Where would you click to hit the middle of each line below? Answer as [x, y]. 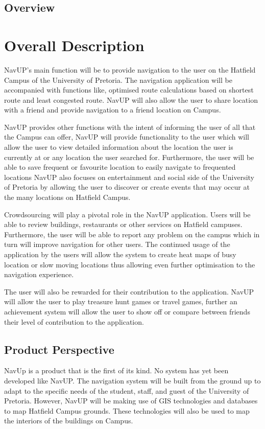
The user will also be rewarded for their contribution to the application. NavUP [129, 291]
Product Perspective [59, 349]
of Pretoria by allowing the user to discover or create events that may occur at [127, 187]
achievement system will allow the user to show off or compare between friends [127, 311]
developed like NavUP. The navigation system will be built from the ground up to [132, 380]
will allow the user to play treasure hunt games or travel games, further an [121, 301]
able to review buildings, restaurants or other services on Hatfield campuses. [123, 224]
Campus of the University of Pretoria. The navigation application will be [118, 80]
